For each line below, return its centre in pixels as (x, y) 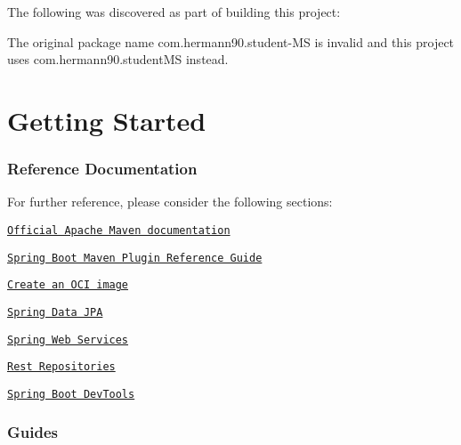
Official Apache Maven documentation (119, 230)
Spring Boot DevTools (71, 394)
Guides (32, 432)
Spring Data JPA (55, 312)
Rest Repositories (61, 367)
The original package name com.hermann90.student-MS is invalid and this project (231, 41)
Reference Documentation (102, 169)
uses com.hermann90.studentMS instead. (118, 59)
